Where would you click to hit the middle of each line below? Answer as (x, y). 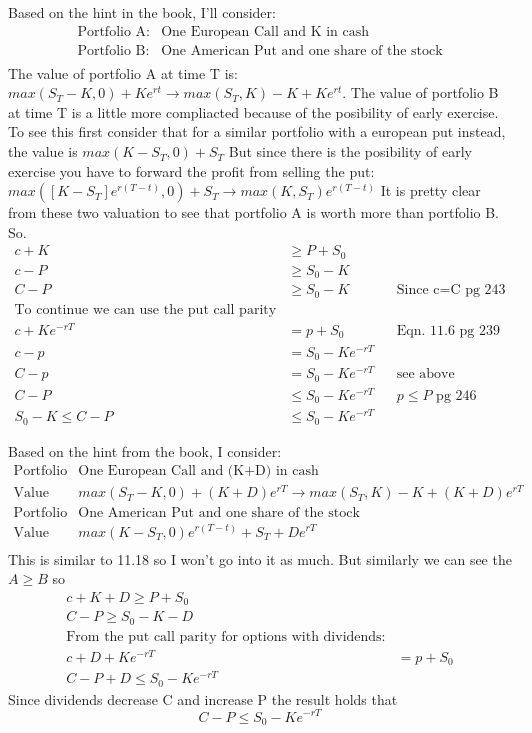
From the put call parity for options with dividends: (226, 636)
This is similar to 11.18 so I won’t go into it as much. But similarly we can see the (260, 558)
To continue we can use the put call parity (145, 309)
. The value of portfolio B (420, 92)
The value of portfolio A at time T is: (123, 72)
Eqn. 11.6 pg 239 (448, 331)
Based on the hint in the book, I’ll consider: (142, 12)
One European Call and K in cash (265, 31)
